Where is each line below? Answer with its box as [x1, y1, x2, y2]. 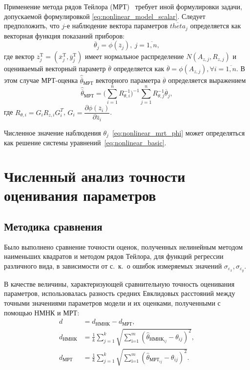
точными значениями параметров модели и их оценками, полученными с [4, 297, 221, 308]
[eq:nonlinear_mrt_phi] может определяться [112, 127, 245, 137]
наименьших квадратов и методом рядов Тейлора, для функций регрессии [4, 251, 224, 261]
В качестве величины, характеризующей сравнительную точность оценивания [4, 278, 235, 289]
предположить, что [4, 20, 60, 31]
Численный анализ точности [4, 166, 186, 186]
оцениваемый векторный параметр [4, 63, 106, 74]
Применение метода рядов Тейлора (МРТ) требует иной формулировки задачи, [4, 1, 242, 11]
